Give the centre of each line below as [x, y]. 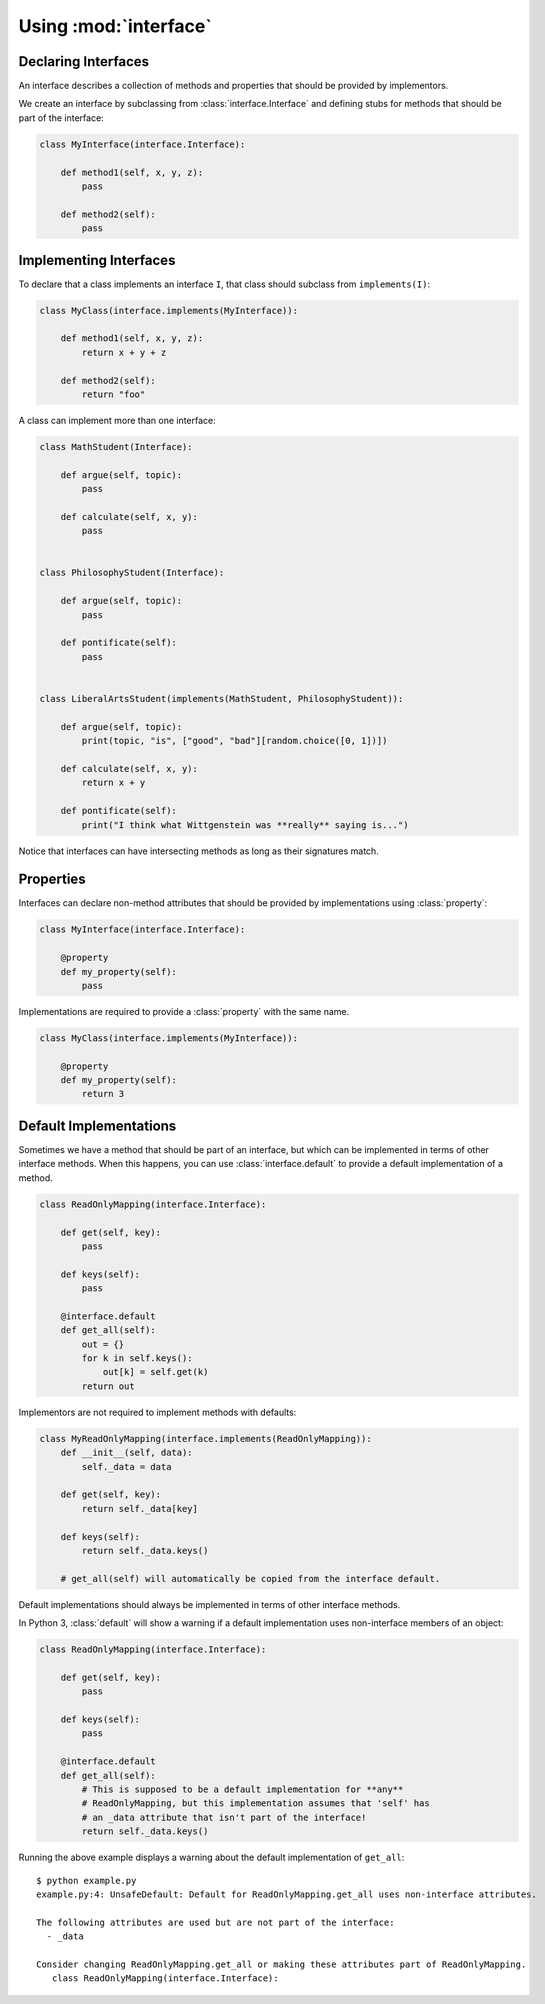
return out [108, 1386]
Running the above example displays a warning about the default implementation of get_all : [211, 1857]
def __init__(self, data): [127, 1453]
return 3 [103, 1094]
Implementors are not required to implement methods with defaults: [157, 1412]
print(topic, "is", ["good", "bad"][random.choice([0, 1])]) [234, 741]
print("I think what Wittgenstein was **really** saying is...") [245, 824]
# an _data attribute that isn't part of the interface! [224, 1817]
